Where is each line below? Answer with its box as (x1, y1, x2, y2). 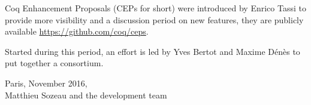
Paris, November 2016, (5, 76, 87, 89)
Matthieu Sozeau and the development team (5, 88, 167, 101)
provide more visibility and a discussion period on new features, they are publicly (5, 13, 304, 26)
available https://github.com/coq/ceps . (5, 25, 149, 38)
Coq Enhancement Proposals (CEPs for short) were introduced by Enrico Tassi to (5, 2, 306, 14)
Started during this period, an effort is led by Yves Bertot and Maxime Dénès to (5, 45, 300, 57)
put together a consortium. (5, 57, 104, 69)
